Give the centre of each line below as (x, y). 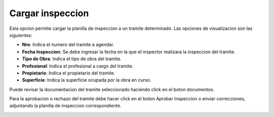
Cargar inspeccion (49, 13)
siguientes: (21, 35)
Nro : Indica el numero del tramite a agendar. (68, 45)
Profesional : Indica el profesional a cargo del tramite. (78, 66)
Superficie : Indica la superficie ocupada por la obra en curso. (87, 80)
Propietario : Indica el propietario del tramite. (68, 73)
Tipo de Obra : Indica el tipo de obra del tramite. (72, 59)
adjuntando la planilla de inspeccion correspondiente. (65, 106)
